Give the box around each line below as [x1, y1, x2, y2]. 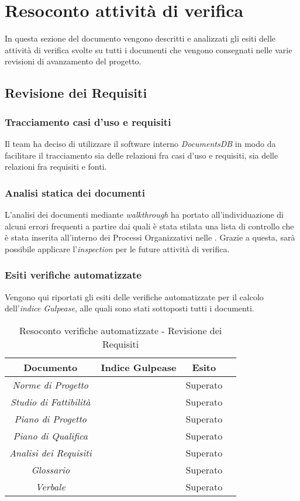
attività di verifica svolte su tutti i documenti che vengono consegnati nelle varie [5, 43, 292, 56]
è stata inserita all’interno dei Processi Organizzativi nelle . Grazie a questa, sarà [5, 231, 295, 243]
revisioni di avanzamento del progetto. [5, 55, 142, 67]
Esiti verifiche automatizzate [5, 267, 142, 282]
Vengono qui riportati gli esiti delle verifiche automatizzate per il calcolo [5, 290, 264, 303]
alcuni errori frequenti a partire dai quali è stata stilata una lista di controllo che [5, 219, 294, 232]
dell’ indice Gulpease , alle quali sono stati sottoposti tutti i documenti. [5, 302, 254, 314]
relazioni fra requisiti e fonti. [5, 160, 107, 173]
